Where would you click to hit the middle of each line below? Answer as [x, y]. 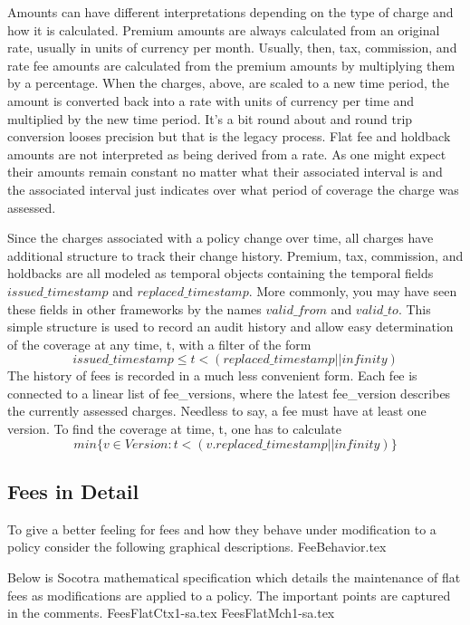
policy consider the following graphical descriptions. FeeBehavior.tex [197, 547]
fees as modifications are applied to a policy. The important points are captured [229, 595]
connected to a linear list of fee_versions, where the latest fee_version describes [229, 393]
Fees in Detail [73, 491]
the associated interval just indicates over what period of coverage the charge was [233, 189]
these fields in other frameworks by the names [134, 308]
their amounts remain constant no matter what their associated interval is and [225, 172]
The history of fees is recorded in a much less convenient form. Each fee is [212, 375]
